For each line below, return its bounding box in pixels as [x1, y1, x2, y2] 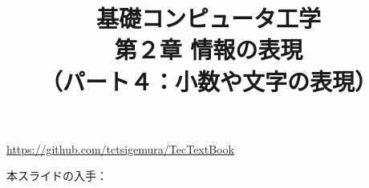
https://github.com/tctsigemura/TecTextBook [6, 140, 234, 157]
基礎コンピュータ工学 [95, 2, 321, 34]
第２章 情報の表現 [114, 33, 303, 66]
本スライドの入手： [6, 167, 107, 184]
